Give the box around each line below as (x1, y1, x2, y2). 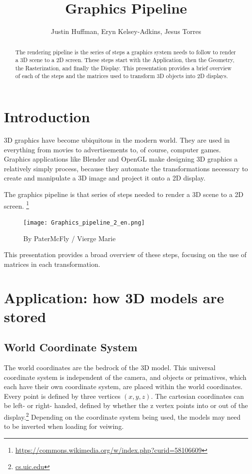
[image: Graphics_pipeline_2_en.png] (23, 219, 145, 226)
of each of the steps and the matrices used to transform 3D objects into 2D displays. (15, 72, 228, 80)
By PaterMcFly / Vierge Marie (23, 233, 116, 243)
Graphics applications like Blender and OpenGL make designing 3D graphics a (4, 154, 238, 164)
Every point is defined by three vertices (4, 391, 121, 401)
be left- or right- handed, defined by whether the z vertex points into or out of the (4, 400, 248, 410)
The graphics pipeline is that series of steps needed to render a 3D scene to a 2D (4, 189, 244, 199)
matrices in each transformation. (4, 259, 100, 269)
